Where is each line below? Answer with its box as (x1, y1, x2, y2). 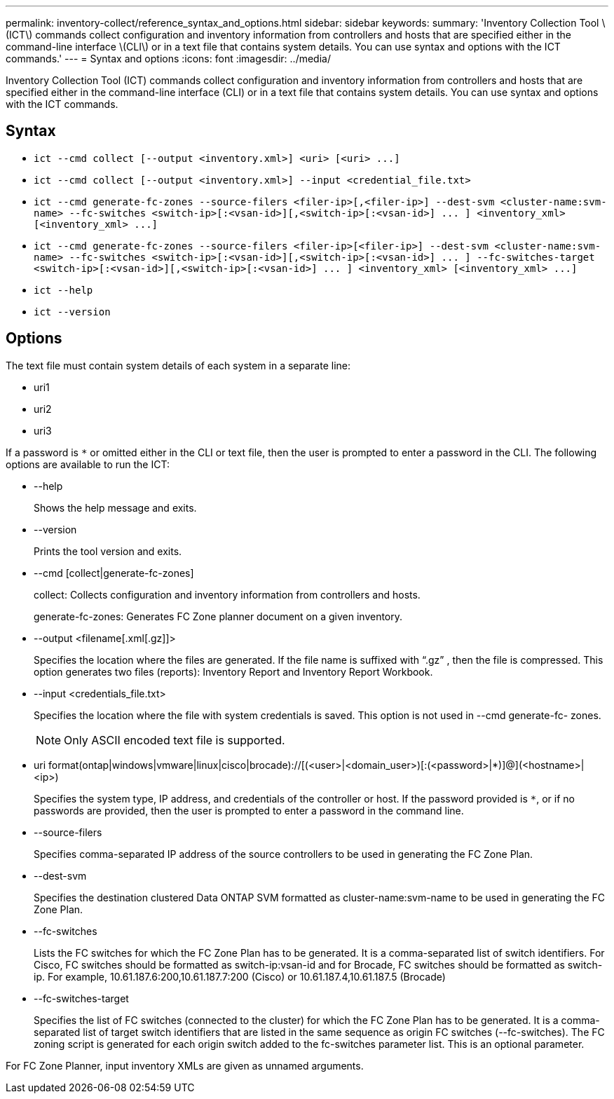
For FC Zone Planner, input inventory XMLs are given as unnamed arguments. (6, 1059, 364, 1072)
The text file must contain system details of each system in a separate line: (6, 359, 351, 371)
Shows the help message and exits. (34, 501, 197, 514)
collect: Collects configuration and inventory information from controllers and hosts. (34, 588, 421, 601)
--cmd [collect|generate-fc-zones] (34, 566, 194, 579)
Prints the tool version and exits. (34, 545, 182, 557)
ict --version (34, 306, 111, 318)
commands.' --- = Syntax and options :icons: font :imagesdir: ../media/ (6, 53, 331, 64)
